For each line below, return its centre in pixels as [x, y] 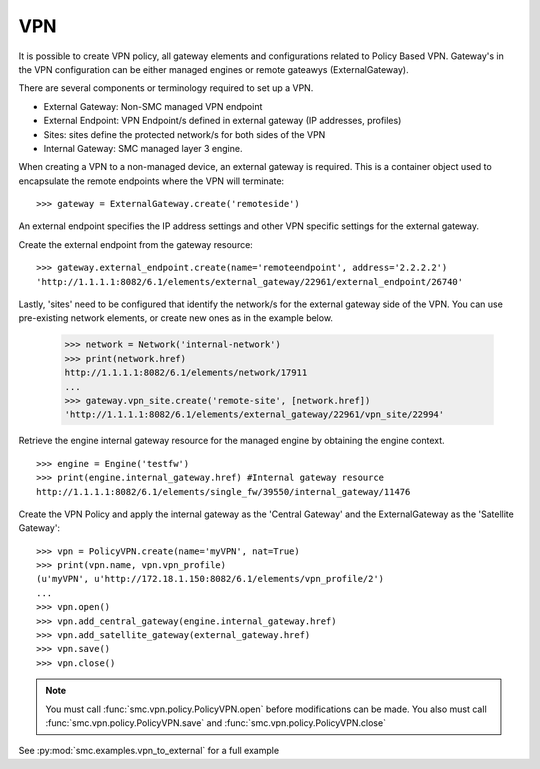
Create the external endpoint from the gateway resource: [136, 244]
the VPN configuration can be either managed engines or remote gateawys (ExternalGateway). [213, 69]
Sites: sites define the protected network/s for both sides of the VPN [184, 134]
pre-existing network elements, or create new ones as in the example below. [176, 318]
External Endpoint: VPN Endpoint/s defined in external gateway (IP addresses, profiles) [222, 121]
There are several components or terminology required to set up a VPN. [166, 88]
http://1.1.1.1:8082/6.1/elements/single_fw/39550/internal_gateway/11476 [223, 491]
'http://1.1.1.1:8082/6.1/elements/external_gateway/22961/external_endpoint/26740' [250, 281]
